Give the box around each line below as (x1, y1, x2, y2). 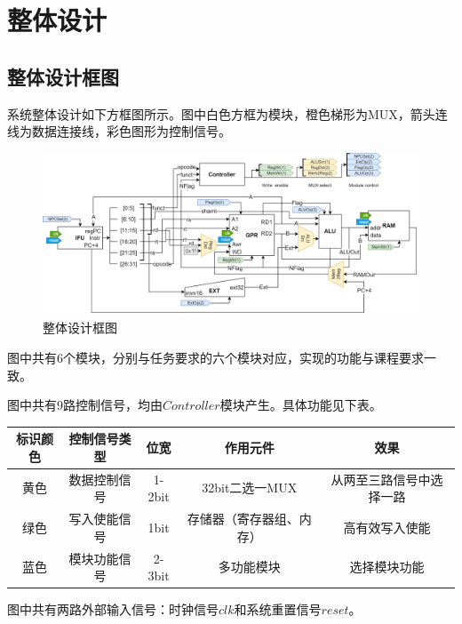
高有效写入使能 (343, 517, 431, 536)
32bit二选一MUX (202, 478, 298, 497)
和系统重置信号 (234, 600, 322, 619)
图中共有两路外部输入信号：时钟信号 (7, 600, 219, 619)
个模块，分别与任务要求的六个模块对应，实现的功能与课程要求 (63, 348, 424, 366)
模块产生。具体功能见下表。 (219, 396, 382, 414)
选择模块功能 (349, 557, 425, 576)
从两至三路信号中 (331, 469, 431, 488)
